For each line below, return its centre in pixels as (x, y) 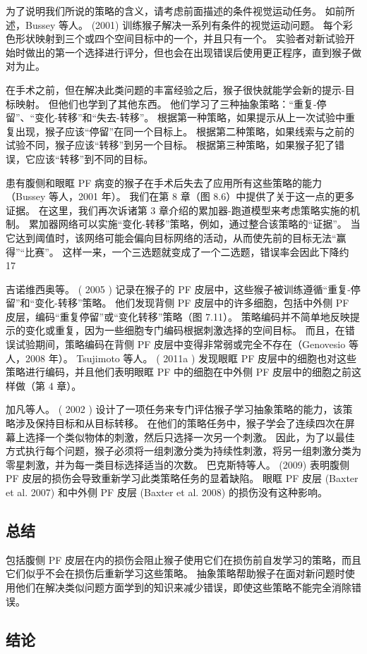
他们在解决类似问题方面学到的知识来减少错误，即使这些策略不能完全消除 (183, 587)
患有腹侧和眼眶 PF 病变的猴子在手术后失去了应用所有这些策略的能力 (164, 182)
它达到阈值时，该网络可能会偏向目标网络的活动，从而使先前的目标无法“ (171, 237)
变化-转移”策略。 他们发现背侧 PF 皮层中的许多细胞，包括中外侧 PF (192, 303)
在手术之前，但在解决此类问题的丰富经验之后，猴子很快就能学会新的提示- (175, 89)
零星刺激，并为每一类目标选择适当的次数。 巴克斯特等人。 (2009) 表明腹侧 (178, 464)
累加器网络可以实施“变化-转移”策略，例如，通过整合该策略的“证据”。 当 (194, 224)
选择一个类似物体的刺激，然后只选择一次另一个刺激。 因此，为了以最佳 (190, 437)
